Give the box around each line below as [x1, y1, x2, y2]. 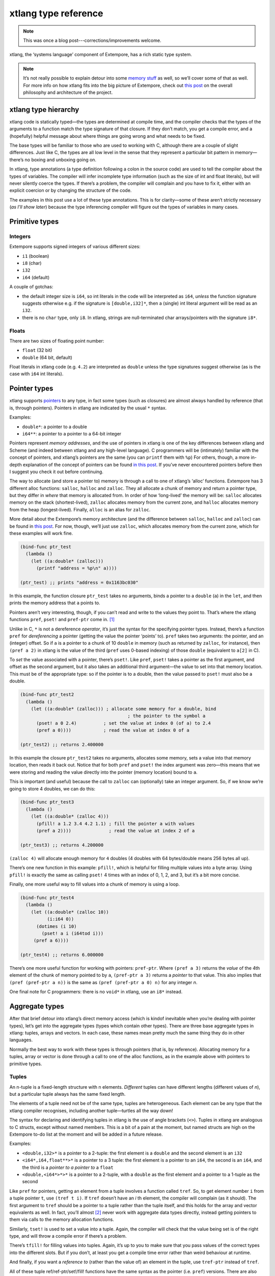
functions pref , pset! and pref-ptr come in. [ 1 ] [9, 617, 115, 623]
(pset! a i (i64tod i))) [41, 930, 104, 936]
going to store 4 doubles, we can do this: [9, 786, 96, 792]
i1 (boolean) [22, 253, 49, 259]
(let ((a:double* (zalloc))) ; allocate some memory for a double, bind [31, 706, 216, 711]
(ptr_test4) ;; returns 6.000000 [20, 952, 104, 958]
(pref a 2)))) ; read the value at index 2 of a [36, 828, 195, 834]
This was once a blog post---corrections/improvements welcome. [23, 37, 161, 43]
